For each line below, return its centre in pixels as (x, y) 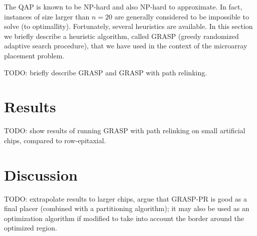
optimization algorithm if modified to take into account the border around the (124, 218)
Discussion (41, 174)
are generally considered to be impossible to (182, 16)
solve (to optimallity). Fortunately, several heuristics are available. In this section (128, 26)
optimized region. (31, 228)
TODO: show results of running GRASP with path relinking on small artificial (125, 130)
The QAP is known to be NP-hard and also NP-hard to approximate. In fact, (123, 6)
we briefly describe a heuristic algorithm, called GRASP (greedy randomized (121, 36)
